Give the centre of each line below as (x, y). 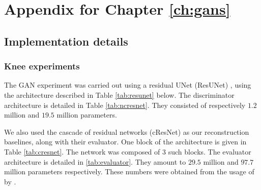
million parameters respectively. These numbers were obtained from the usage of (129, 172)
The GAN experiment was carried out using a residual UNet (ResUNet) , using (128, 85)
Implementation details (66, 41)
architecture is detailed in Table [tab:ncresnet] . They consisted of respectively (125, 105)
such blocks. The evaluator (210, 151)
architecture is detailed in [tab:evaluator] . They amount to (95, 161)
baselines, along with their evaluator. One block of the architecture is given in (125, 142)
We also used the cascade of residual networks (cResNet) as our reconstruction (127, 131)
